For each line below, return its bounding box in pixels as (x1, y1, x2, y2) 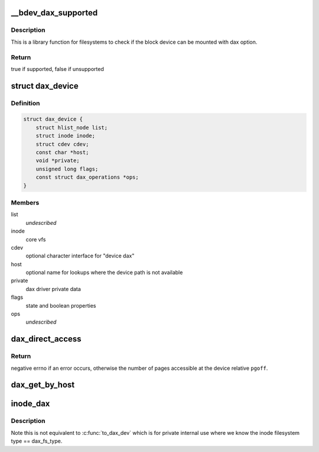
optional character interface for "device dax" (25, 252, 135, 260)
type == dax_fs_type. (11, 438, 63, 445)
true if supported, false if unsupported (11, 65, 105, 72)
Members (11, 198, 40, 206)
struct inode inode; (35, 133, 96, 139)
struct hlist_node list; (35, 124, 108, 131)
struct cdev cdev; (35, 141, 89, 147)
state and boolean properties (25, 302, 96, 309)
